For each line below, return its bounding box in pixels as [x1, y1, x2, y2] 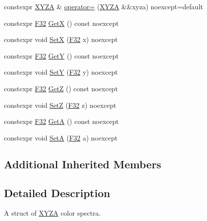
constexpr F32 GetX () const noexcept [4, 18, 119, 28]
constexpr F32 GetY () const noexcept [4, 50, 119, 60]
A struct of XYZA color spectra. [4, 208, 101, 218]
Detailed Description [4, 185, 111, 200]
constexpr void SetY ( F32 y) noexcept [4, 67, 118, 77]
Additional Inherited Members [4, 156, 161, 171]
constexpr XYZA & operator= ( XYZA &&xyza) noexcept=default [4, 1, 203, 11]
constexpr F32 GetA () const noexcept [4, 116, 119, 126]
